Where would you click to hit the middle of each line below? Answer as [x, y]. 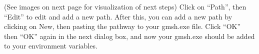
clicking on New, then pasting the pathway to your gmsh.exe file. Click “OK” [122, 26]
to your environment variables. [51, 46]
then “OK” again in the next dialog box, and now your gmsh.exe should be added [129, 36]
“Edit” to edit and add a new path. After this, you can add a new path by [118, 16]
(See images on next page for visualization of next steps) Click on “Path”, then [125, 6]
